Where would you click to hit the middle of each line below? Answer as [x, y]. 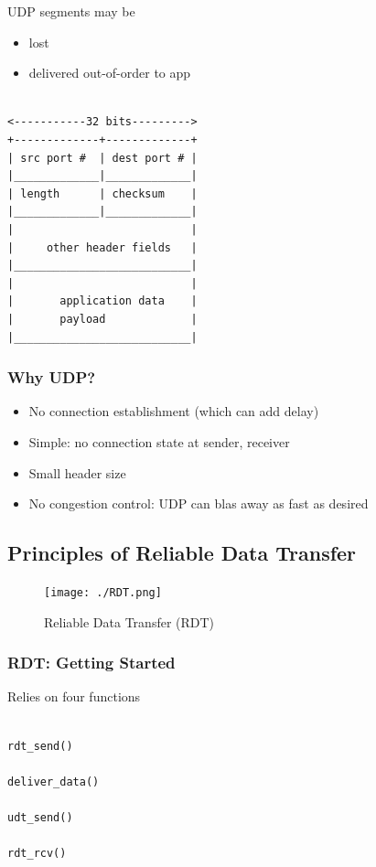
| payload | [102, 319]
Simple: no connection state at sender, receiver [159, 441]
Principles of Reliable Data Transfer [182, 553]
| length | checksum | [102, 193]
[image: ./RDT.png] [103, 592]
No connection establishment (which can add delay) [174, 411]
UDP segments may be [71, 11]
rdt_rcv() [37, 854]
